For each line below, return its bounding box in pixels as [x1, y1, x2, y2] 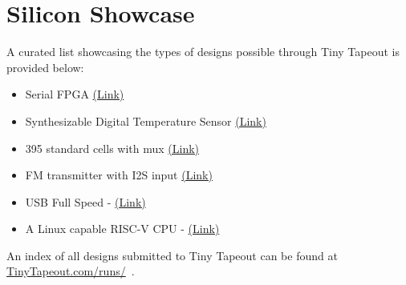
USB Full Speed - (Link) [25, 193, 146, 210]
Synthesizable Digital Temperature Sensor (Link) [25, 112, 266, 129]
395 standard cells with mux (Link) [25, 139, 200, 156]
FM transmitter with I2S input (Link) [25, 167, 213, 183]
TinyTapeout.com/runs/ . [6, 263, 135, 279]
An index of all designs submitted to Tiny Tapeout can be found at [6, 247, 338, 263]
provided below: [6, 58, 84, 75]
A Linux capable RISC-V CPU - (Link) [25, 220, 220, 237]
